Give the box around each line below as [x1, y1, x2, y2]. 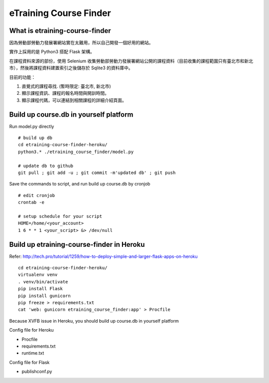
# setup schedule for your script [18, 213, 102, 219]
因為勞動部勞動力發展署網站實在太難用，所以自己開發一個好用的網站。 [9, 40, 153, 46]
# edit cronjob [18, 192, 55, 198]
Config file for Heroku [9, 327, 54, 333]
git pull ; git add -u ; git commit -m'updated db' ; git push [18, 170, 176, 176]
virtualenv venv [18, 272, 58, 278]
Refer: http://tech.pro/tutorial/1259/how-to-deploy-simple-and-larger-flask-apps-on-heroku [9, 253, 198, 259]
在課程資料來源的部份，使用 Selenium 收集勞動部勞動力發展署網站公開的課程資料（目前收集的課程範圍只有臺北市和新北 [9, 58, 254, 64]
